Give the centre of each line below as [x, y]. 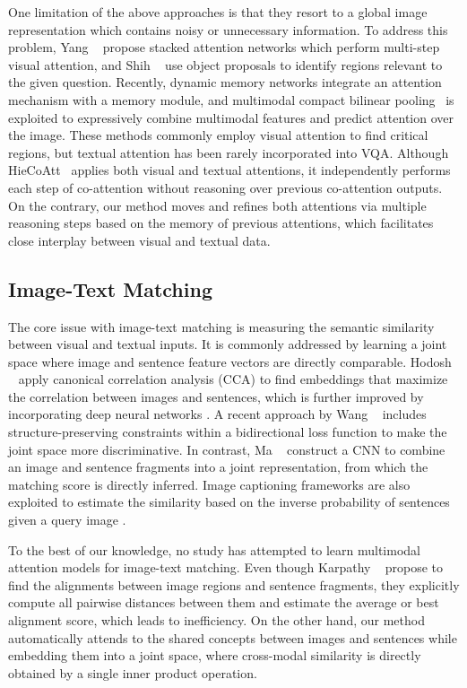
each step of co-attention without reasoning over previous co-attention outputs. [225, 187]
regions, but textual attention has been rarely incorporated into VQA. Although [229, 152]
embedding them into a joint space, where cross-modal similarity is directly [215, 655]
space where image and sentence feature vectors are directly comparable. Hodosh [230, 361]
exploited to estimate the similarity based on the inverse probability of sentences [229, 502]
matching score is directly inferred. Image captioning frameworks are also [209, 484]
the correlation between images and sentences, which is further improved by [216, 396]
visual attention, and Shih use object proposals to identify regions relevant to [225, 64]
